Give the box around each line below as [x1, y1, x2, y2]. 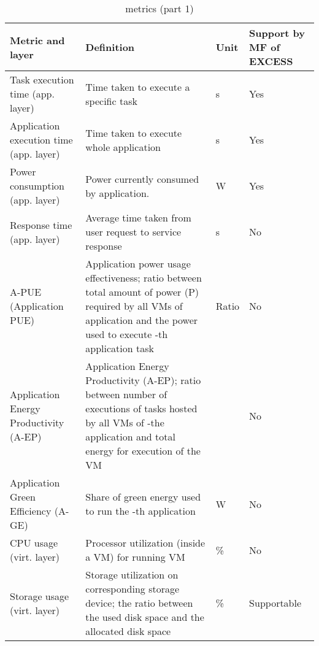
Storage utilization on [85, 567, 179, 582]
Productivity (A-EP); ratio [85, 373, 201, 387]
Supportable [249, 596, 302, 610]
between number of [85, 387, 167, 401]
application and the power [85, 313, 198, 327]
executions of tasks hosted [85, 401, 198, 415]
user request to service [85, 225, 182, 239]
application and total [85, 429, 175, 444]
